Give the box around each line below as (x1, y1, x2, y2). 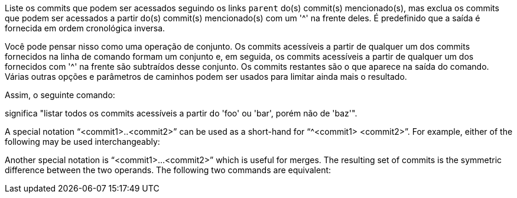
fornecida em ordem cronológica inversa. (5, 23, 165, 33)
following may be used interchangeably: (5, 137, 160, 147)
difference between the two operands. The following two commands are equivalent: (5, 165, 331, 175)
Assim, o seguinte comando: (5, 90, 115, 100)
